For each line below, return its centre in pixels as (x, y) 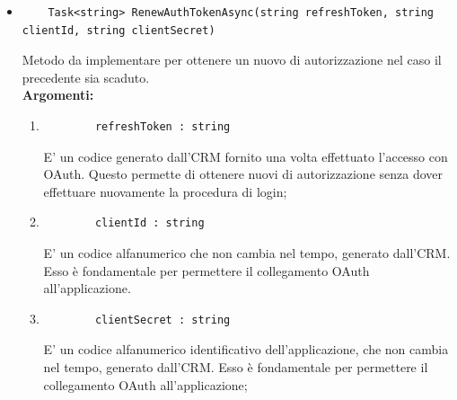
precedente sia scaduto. (86, 77)
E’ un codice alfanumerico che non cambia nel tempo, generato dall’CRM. (247, 252)
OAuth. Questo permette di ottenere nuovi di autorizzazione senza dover (243, 174)
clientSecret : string (163, 320)
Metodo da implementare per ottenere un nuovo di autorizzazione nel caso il (232, 60)
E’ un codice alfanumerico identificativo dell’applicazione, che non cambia (246, 349)
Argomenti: (58, 95)
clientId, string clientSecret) (119, 30)
